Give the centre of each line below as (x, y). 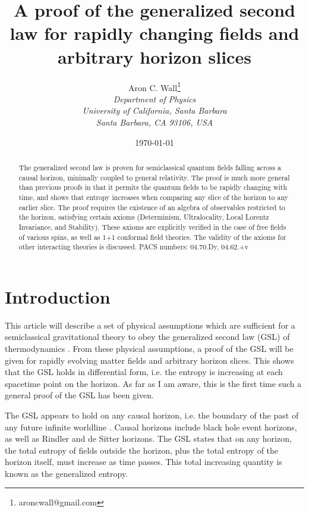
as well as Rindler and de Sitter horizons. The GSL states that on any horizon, (148, 438)
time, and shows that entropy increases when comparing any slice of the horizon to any (154, 197)
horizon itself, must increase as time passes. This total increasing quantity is (144, 462)
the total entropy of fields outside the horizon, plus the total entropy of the (142, 450)
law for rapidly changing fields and (154, 33)
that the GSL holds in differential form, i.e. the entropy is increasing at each (144, 372)
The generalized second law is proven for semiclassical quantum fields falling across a (150, 167)
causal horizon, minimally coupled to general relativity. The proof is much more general (154, 177)
